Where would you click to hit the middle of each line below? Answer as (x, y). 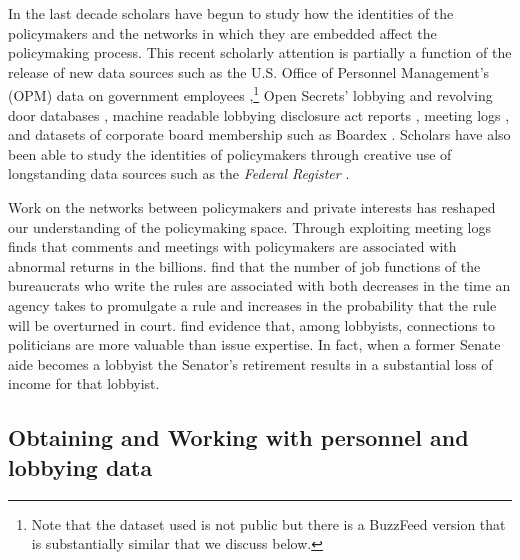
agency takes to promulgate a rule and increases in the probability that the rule (252, 304)
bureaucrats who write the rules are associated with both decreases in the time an (259, 285)
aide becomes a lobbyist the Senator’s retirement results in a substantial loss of (250, 363)
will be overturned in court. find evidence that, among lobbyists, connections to (251, 324)
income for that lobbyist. (84, 383)
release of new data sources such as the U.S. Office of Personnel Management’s (249, 71)
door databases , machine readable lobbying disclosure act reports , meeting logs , (259, 114)
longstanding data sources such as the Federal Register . (179, 173)
